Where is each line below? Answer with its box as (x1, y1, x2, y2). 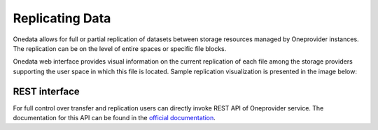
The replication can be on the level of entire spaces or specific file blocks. (13, 44, 227, 52)
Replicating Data (13, 10, 111, 26)
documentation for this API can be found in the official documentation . (13, 114, 216, 122)
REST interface (13, 85, 80, 97)
